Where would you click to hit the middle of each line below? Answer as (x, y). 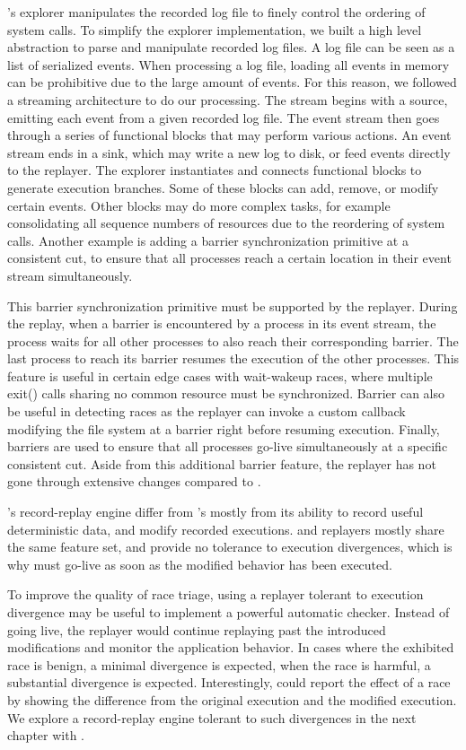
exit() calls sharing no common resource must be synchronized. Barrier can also (226, 393)
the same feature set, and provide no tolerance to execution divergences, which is (230, 547)
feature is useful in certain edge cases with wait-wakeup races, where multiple (220, 375)
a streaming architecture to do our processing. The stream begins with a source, (228, 99)
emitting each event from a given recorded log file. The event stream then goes (224, 117)
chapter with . (46, 735)
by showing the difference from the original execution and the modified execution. (232, 699)
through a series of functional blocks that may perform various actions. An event (229, 135)
